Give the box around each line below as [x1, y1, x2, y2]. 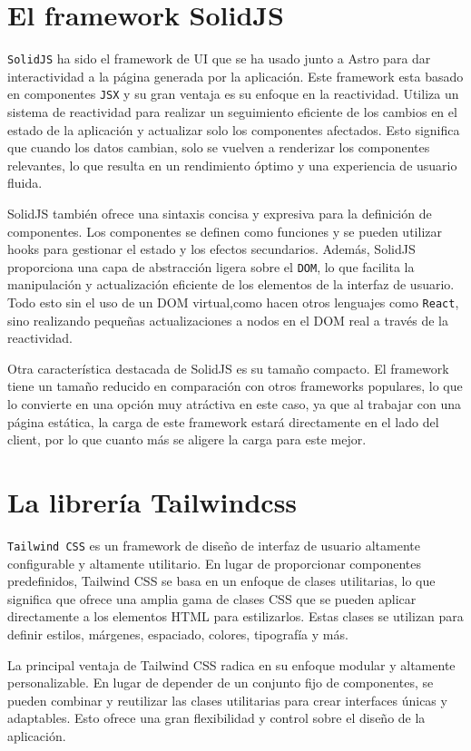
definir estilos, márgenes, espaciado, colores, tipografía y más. [7, 625, 348, 643]
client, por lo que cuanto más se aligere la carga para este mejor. [7, 430, 367, 449]
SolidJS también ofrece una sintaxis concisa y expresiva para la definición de [7, 204, 432, 222]
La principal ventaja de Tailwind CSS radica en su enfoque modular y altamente [7, 655, 456, 674]
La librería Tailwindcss [7, 483, 298, 521]
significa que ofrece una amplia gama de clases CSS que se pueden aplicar [7, 589, 417, 608]
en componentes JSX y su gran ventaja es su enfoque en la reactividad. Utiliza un [7, 84, 459, 103]
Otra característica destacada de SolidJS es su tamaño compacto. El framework [7, 358, 449, 377]
